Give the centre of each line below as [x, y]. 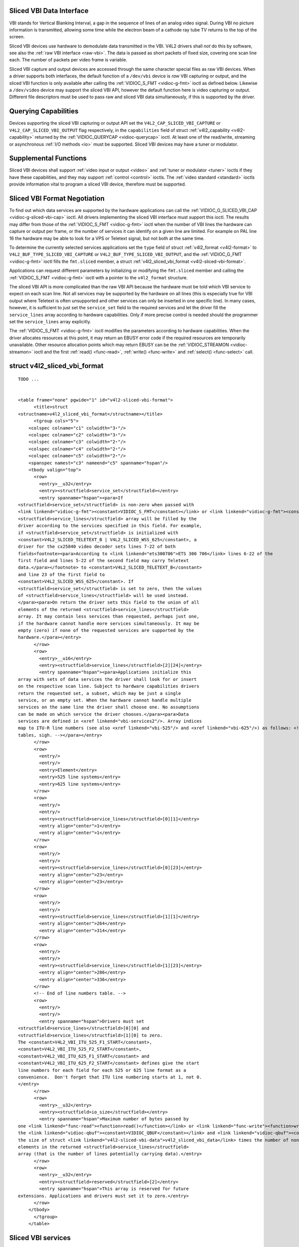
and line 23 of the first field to [62, 574]
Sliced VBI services [40, 1238]
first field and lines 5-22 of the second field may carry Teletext [103, 561]
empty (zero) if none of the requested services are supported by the [106, 630]
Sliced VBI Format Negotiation [57, 199]
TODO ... [29, 379]
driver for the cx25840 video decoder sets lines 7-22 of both [97, 547]
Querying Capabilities [44, 111]
